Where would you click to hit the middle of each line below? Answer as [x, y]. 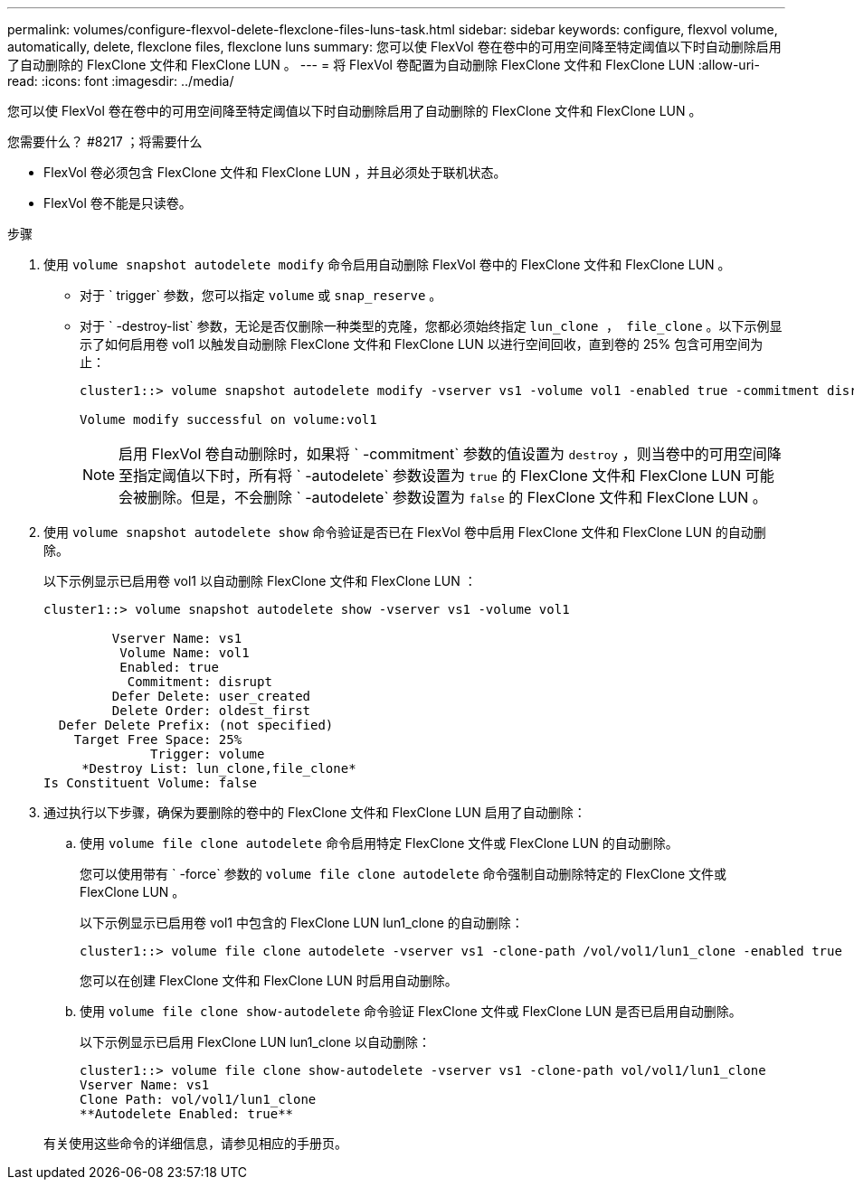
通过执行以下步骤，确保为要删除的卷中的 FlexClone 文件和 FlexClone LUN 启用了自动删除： [315, 812]
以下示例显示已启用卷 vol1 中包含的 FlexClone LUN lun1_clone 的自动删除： [302, 923]
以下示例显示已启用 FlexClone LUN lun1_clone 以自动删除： [255, 1042]
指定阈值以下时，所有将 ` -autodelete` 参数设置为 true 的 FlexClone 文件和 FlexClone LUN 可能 [454, 476]
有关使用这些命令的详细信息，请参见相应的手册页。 [195, 1143]
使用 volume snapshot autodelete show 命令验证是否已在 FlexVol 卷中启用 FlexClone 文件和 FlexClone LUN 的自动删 [405, 532]
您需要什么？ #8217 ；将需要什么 [105, 141]
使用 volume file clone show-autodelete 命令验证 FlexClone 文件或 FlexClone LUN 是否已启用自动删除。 [411, 1011]
